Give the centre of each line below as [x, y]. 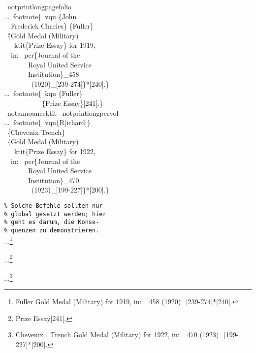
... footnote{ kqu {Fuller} [43, 93]
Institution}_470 [53, 180]
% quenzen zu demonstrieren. [52, 230]
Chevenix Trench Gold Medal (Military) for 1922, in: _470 [106, 335]
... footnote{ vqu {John [40, 16]
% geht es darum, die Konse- [52, 222]
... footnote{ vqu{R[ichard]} [47, 122]
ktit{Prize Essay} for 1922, [55, 151]
